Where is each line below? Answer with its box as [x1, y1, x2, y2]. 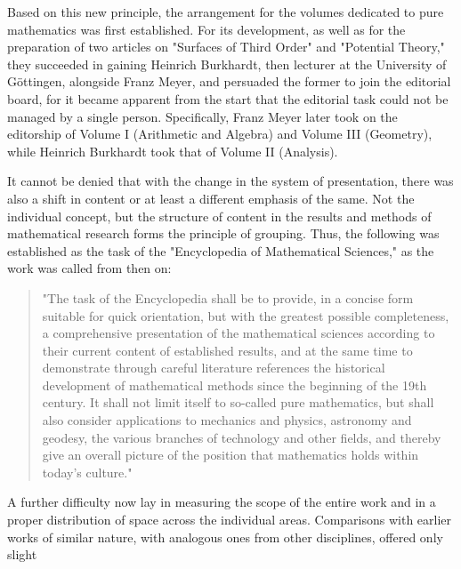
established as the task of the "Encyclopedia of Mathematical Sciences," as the [7, 241, 434, 260]
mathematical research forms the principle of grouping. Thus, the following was [7, 224, 440, 243]
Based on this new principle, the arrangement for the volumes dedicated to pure [7, 3, 444, 20]
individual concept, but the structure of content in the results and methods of [7, 206, 432, 225]
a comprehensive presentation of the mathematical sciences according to [42, 324, 435, 342]
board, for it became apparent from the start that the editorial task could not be [7, 89, 449, 108]
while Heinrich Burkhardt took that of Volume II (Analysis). [7, 141, 338, 160]
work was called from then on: [7, 259, 172, 277]
